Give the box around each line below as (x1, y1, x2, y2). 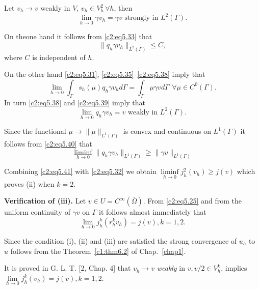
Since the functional (4, 126, 66, 136)
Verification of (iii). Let (4, 195, 86, 206)
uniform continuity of (4, 207, 70, 217)
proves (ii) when (4, 178, 55, 189)
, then (114, 3, 133, 13)
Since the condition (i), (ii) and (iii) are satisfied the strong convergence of (4, 236, 237, 246)
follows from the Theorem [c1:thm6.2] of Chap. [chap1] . (10, 245, 186, 256)
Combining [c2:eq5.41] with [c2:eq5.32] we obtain (4, 166, 157, 177)
